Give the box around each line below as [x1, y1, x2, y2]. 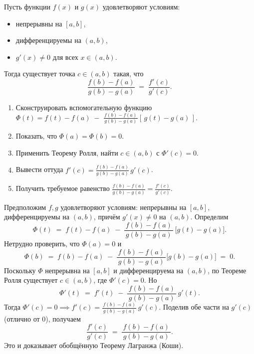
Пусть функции [4, 1, 50, 11]
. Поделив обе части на [159, 302, 229, 312]
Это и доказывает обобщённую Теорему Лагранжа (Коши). [4, 340, 184, 351]
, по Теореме [208, 265, 247, 275]
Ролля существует [4, 275, 58, 285]
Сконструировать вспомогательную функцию [15, 102, 152, 113]
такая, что [113, 68, 144, 79]
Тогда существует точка [4, 68, 75, 79]
